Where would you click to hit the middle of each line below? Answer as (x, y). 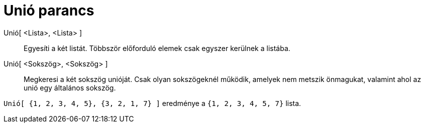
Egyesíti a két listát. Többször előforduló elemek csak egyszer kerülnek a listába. (157, 48)
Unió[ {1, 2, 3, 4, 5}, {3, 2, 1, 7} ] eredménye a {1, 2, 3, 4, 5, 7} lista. (152, 103)
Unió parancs (49, 10)
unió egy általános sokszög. (70, 87)
